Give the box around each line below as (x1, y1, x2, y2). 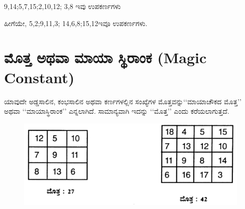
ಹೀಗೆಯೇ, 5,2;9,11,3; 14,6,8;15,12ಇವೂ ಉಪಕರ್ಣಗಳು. (4, 18, 148, 28)
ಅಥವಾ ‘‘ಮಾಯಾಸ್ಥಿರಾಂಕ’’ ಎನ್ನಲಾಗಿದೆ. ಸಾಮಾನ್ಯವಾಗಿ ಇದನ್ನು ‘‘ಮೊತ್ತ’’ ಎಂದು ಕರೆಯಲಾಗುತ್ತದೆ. (4, 106, 229, 116)
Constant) (4, 67, 75, 87)
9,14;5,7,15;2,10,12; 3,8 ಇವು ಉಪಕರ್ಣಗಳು (4, 1, 121, 11)
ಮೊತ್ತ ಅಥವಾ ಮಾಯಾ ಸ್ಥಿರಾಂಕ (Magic (4, 47, 207, 68)
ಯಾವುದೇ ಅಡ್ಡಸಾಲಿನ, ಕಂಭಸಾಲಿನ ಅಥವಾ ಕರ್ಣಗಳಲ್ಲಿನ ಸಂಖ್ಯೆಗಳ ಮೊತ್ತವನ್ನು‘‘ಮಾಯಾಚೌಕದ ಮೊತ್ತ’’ (4, 96, 241, 106)
